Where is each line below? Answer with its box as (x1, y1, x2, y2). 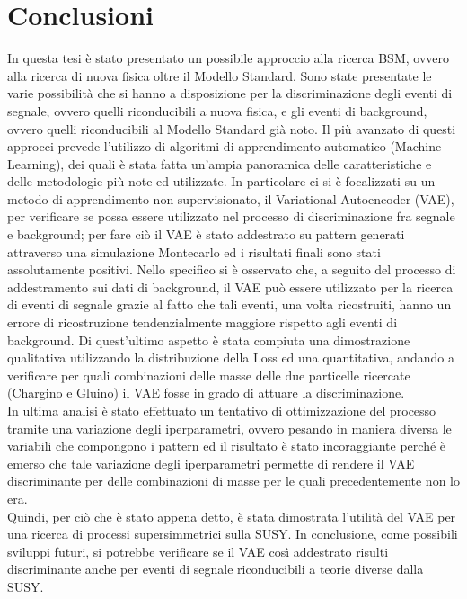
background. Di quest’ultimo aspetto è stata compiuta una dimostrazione (7, 330, 410, 349)
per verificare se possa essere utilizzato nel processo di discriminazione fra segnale (7, 207, 455, 226)
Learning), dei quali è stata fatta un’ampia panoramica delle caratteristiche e (7, 154, 432, 173)
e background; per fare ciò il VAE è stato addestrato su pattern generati (7, 225, 405, 244)
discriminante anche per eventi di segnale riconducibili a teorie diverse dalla (7, 559, 424, 578)
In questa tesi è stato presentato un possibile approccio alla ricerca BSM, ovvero (7, 49, 449, 67)
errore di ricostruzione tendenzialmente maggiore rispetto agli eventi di (7, 313, 398, 332)
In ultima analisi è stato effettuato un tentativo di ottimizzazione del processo (7, 401, 436, 419)
